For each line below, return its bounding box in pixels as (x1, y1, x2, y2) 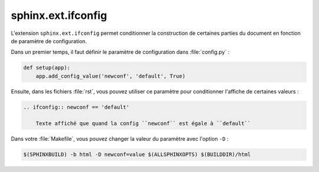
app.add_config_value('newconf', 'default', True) (35, 73, 185, 79)
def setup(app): (23, 64, 71, 71)
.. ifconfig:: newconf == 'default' (23, 103, 130, 111)
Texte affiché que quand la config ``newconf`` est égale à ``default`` (35, 120, 251, 127)
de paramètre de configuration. (11, 37, 87, 44)
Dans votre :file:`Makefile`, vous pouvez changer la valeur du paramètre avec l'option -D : (11, 135, 229, 142)
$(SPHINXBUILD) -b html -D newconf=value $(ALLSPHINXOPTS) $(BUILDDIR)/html (23, 151, 251, 158)
